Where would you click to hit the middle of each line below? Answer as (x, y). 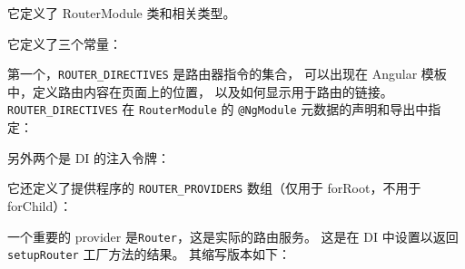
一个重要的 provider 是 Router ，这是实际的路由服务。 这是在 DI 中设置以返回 (233, 236)
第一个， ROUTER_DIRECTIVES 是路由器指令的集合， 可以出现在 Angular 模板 (227, 74)
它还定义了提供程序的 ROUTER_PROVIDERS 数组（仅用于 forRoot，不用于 (214, 188)
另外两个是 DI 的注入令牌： (89, 157)
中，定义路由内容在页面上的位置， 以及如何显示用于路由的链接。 (200, 91)
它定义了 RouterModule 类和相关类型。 (122, 13)
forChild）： (40, 205)
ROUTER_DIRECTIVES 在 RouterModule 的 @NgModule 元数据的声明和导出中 (218, 109)
